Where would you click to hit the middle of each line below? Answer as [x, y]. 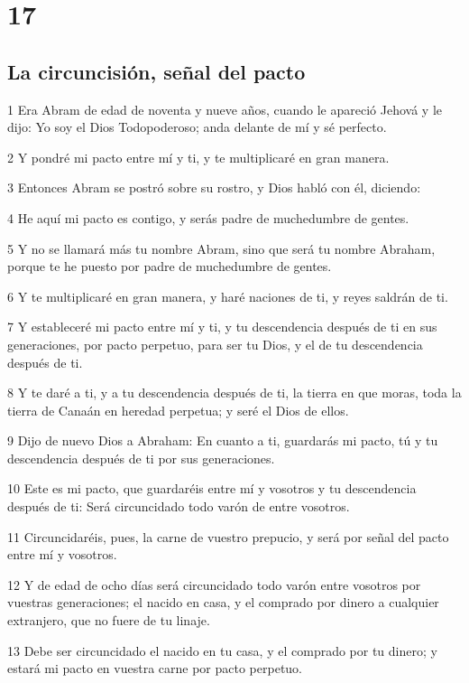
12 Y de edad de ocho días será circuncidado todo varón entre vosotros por [214, 584]
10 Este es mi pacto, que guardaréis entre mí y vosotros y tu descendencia [212, 488]
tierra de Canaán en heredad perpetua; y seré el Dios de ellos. [178, 410]
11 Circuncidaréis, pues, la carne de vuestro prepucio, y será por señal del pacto [228, 536]
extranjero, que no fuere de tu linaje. [109, 620]
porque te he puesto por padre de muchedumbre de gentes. [170, 266]
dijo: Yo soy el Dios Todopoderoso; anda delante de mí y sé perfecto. [197, 127]
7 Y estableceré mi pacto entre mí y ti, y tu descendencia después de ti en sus [222, 327]
